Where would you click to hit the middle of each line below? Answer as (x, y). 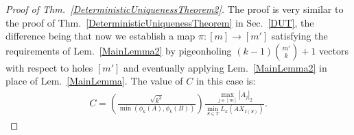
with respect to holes (49, 67)
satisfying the (299, 36)
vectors (334, 50)
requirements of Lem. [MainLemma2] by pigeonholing (119, 50)
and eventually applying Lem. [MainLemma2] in (225, 67)
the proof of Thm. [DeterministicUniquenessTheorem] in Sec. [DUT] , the (160, 22)
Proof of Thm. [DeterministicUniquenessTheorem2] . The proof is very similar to (175, 9)
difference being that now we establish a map (101, 36)
